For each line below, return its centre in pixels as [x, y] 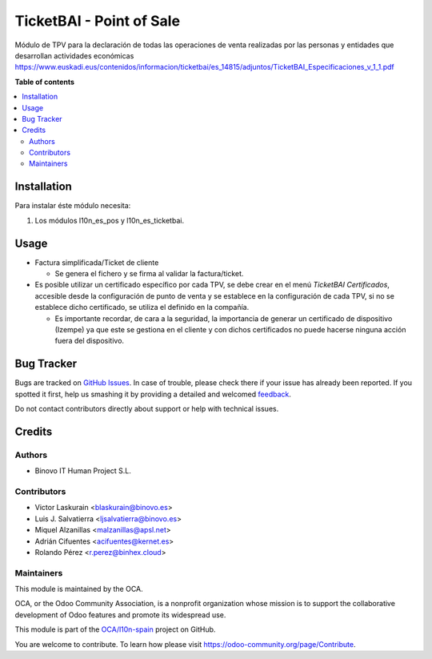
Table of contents [45, 82]
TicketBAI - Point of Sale [97, 21]
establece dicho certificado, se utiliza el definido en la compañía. [142, 307]
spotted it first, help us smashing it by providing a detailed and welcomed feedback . [153, 394]
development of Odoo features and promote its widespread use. [120, 615]
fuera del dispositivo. [89, 341]
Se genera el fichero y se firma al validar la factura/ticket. [149, 274]
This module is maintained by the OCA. [79, 589]
